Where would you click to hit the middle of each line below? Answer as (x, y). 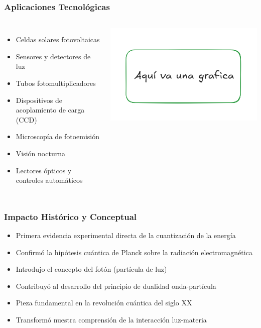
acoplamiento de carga (50, 110)
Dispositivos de (39, 100)
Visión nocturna (40, 153)
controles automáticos (49, 180)
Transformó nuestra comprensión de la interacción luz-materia (111, 319)
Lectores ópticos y (44, 170)
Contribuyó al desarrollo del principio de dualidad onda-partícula (116, 286)
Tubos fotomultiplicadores (56, 83)
